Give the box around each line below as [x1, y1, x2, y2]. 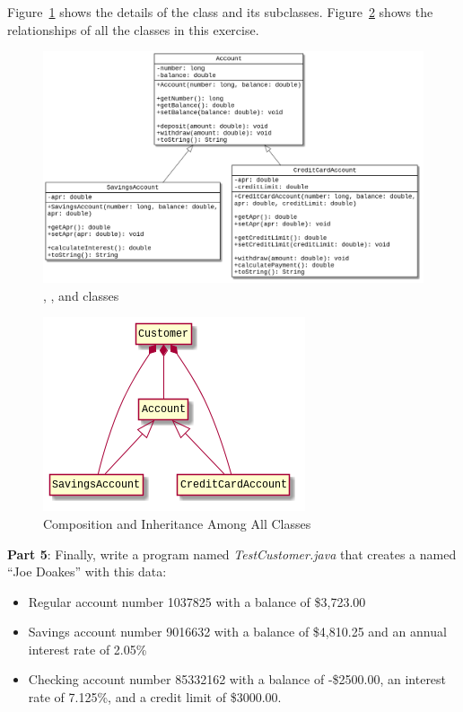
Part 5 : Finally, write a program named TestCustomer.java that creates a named [7, 544, 457, 563]
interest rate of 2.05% [28, 639, 147, 658]
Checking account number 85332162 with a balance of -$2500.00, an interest [28, 670, 447, 689]
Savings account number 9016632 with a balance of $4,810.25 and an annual [28, 622, 447, 641]
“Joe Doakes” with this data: [7, 562, 167, 581]
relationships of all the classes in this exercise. [7, 20, 259, 39]
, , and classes [43, 286, 119, 304]
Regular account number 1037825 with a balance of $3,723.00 [28, 592, 366, 611]
